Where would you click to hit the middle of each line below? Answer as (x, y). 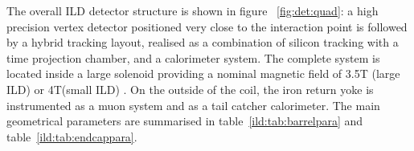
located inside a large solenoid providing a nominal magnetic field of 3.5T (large (203, 73)
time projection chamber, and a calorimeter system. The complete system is (193, 57)
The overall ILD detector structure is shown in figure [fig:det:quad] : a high (193, 10)
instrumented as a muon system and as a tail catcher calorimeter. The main (193, 105)
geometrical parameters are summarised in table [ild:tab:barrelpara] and (185, 121)
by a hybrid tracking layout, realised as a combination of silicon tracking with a (203, 42)
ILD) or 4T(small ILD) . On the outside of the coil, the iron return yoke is (190, 89)
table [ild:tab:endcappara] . (72, 136)
